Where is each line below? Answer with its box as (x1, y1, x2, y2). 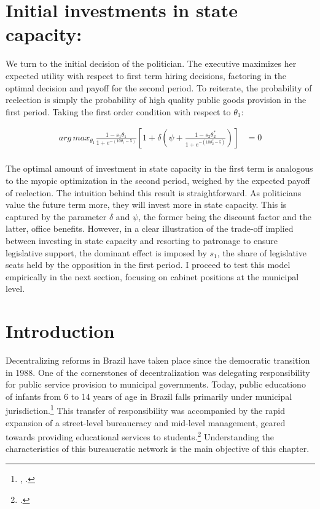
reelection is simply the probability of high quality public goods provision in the (6, 93, 306, 106)
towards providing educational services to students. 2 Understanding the (6, 429, 274, 443)
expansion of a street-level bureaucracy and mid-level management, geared (6, 416, 286, 429)
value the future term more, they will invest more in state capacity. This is (6, 198, 287, 211)
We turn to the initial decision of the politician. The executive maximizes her (6, 57, 297, 70)
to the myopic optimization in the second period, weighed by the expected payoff (6, 174, 310, 186)
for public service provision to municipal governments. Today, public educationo (6, 378, 306, 391)
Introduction (6, 318, 115, 343)
